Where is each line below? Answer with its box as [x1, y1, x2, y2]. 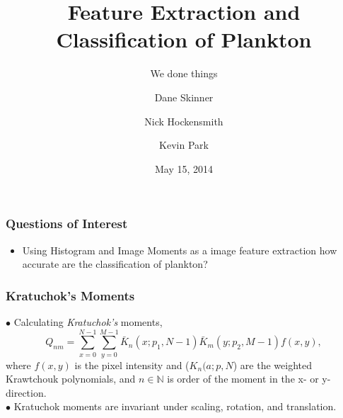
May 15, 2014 [154, 161, 214, 176]
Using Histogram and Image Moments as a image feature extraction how [22, 242, 337, 257]
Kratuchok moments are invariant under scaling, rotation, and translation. [13, 399, 337, 414]
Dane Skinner [154, 89, 214, 104]
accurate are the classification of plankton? [22, 256, 208, 271]
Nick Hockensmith [144, 113, 223, 128]
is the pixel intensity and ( [74, 357, 190, 372]
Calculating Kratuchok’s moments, [13, 314, 163, 329]
